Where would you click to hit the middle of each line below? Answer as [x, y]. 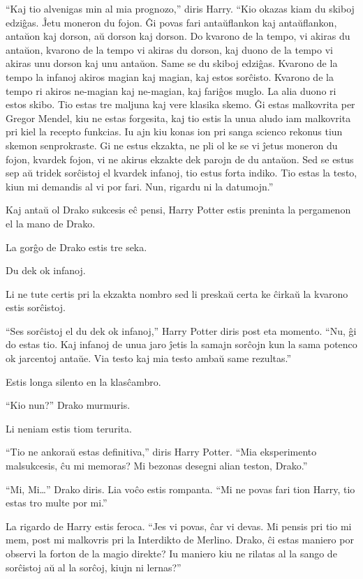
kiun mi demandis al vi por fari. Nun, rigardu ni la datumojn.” [140, 186]
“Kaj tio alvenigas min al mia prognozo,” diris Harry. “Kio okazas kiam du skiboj [180, 8]
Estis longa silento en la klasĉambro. [83, 381]
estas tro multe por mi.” [57, 503]
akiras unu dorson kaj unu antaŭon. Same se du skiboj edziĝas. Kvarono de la [172, 63]
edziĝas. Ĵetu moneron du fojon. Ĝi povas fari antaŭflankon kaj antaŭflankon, [171, 22]
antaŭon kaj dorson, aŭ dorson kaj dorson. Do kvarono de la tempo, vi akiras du [178, 36]
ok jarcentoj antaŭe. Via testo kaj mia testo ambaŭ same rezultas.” [149, 358]
